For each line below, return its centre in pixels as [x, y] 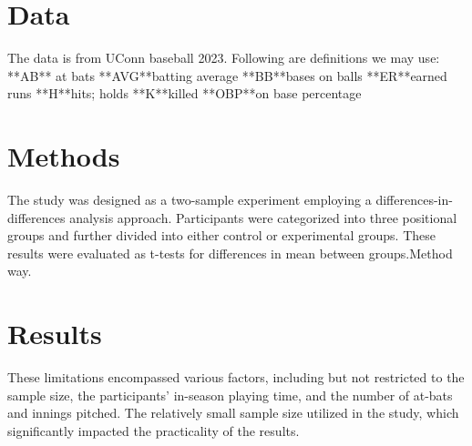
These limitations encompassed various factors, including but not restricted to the [236, 377]
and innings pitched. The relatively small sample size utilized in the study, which [233, 413]
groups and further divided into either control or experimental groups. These [221, 235]
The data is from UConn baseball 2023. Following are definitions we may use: [224, 58]
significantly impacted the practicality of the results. [154, 430]
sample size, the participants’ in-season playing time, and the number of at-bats [230, 395]
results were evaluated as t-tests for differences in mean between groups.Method [230, 253]
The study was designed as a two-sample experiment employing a [190, 200]
